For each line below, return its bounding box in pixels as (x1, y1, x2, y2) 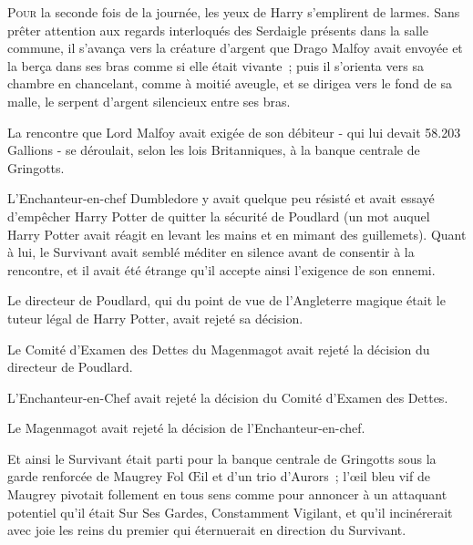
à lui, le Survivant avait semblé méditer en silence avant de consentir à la (7, 242, 415, 262)
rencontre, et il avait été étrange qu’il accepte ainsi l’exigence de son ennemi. (7, 260, 436, 279)
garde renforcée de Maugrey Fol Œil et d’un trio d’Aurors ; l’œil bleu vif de (7, 467, 430, 486)
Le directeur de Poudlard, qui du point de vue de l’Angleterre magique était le (7, 291, 446, 310)
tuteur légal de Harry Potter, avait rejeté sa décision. (7, 308, 303, 327)
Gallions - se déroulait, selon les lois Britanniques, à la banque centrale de (7, 140, 420, 159)
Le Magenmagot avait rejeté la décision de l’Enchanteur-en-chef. (7, 418, 365, 437)
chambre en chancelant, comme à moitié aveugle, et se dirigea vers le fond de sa (7, 74, 452, 93)
